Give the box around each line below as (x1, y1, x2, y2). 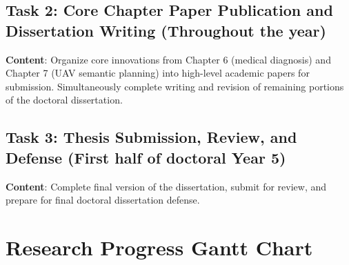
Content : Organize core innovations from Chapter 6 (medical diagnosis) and (6, 52, 331, 66)
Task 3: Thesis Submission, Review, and (6, 126, 297, 148)
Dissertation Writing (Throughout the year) (6, 19, 326, 41)
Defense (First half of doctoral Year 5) (6, 146, 286, 168)
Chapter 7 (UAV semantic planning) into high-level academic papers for (6, 66, 310, 80)
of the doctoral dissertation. (6, 92, 123, 107)
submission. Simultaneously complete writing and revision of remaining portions (6, 79, 344, 93)
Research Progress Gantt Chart (6, 233, 313, 261)
